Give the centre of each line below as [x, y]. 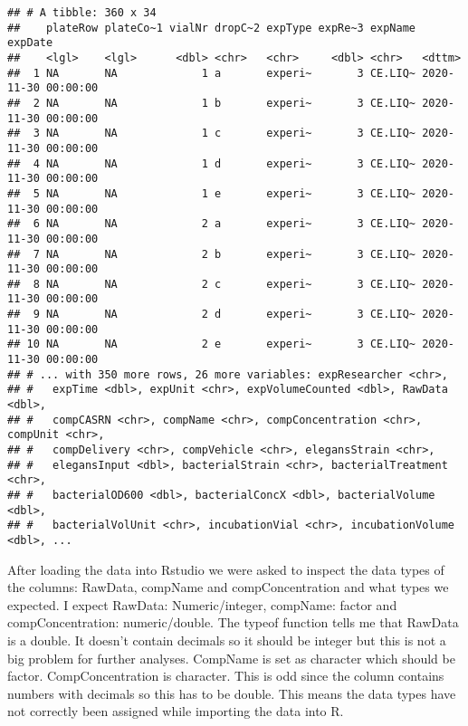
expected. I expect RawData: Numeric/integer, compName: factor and [202, 604]
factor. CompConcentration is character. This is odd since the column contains [226, 676]
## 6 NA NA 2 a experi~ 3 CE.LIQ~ [212, 224]
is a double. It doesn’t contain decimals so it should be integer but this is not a [227, 640]
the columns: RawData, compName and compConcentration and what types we [228, 587]
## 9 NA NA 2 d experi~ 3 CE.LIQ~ [212, 315]
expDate [30, 43]
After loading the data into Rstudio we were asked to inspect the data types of [226, 569]
